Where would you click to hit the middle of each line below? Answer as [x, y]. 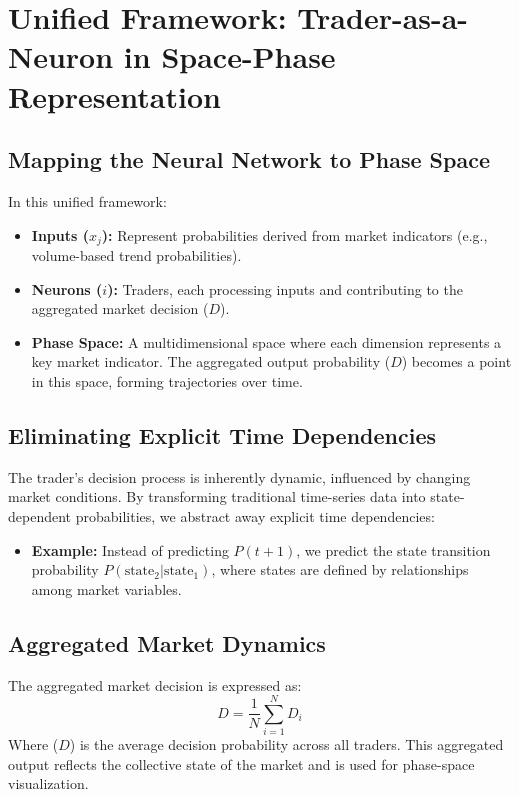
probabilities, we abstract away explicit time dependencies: [255, 515]
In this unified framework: [87, 200]
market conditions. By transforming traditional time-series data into [217, 496]
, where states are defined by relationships [340, 569]
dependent [40, 515]
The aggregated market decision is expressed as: [155, 684]
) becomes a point [456, 361]
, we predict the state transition [393, 549]
